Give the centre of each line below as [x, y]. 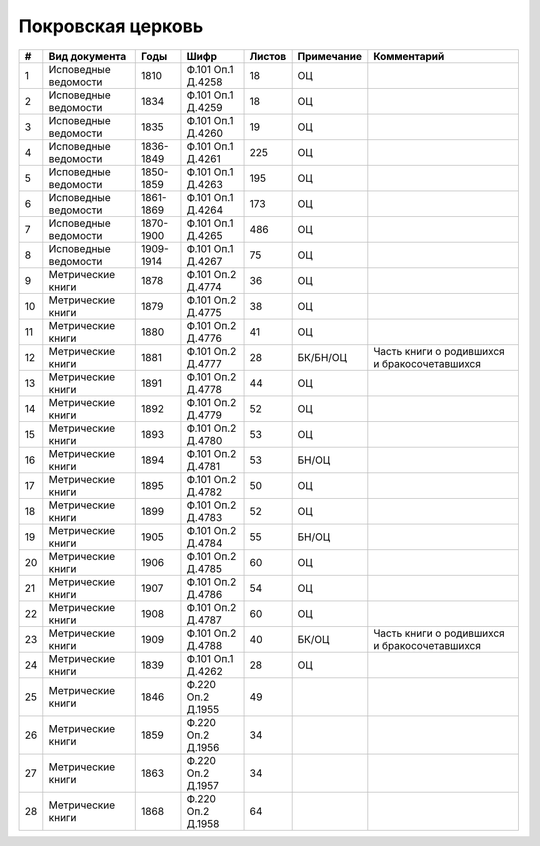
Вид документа [87, 56]
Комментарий [409, 56]
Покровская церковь [111, 26]
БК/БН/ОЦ [322, 357]
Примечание [329, 56]
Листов [268, 56]
